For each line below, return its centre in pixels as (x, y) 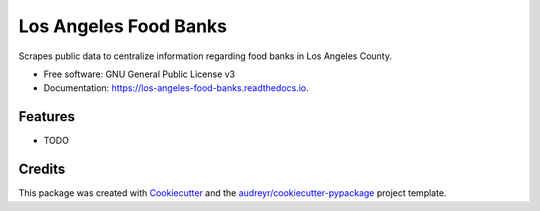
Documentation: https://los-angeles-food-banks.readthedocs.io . (176, 88)
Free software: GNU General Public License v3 (139, 74)
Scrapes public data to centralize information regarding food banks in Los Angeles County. (205, 56)
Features (46, 116)
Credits (42, 169)
